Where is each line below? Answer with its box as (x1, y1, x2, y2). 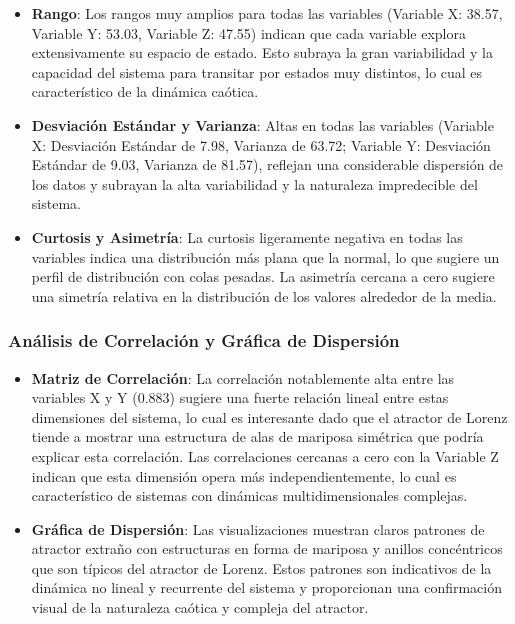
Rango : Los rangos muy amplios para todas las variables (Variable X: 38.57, (31, 3, 503, 23)
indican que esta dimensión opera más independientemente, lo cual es (31, 465, 457, 486)
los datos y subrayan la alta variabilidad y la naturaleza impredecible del (31, 173, 478, 194)
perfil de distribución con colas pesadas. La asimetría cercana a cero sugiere (31, 266, 495, 287)
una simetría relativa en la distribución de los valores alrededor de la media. (31, 285, 497, 306)
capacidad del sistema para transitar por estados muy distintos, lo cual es (31, 61, 483, 82)
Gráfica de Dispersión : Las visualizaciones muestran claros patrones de (31, 518, 485, 539)
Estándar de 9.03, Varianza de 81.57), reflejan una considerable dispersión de (31, 154, 504, 175)
